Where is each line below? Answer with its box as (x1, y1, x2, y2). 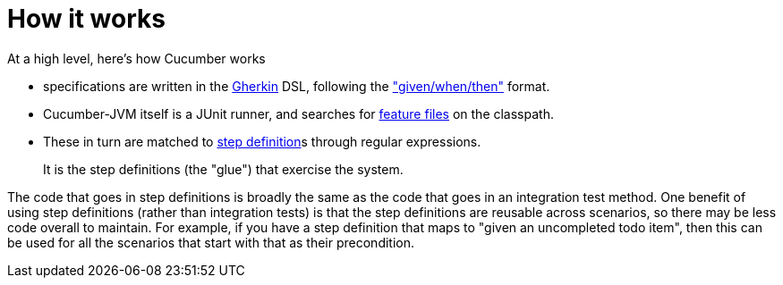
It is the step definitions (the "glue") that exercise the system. (43, 161, 404, 177)
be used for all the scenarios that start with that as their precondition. (7, 234, 415, 250)
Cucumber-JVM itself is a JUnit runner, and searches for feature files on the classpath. (43, 105, 554, 122)
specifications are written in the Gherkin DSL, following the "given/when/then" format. (43, 78, 550, 94)
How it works (7, 4, 166, 34)
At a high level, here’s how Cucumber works (7, 50, 266, 66)
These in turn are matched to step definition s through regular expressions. (43, 133, 481, 149)
